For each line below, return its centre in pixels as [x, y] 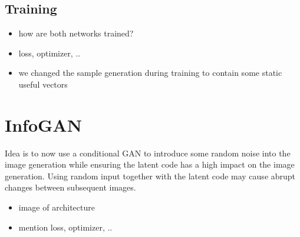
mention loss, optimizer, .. [65, 227]
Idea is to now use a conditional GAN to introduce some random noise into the [148, 153]
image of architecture [57, 207]
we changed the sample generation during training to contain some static [150, 73]
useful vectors [43, 84]
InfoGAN [43, 124]
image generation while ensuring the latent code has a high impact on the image [150, 164]
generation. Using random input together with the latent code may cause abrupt [150, 176]
